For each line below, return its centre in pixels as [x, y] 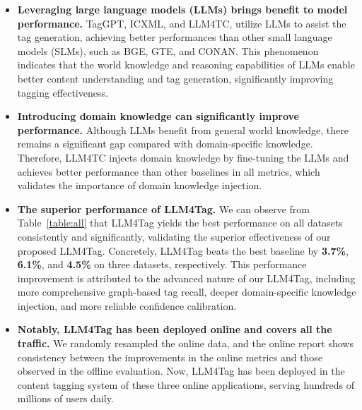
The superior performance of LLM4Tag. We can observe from [163, 209]
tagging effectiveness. [63, 92]
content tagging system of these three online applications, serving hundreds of [186, 384]
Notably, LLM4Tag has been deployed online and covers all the [175, 329]
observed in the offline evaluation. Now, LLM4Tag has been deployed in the [181, 371]
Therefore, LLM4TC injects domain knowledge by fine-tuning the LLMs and [183, 157]
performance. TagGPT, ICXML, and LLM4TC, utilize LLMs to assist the [182, 23]
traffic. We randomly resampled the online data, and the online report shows [185, 343]
